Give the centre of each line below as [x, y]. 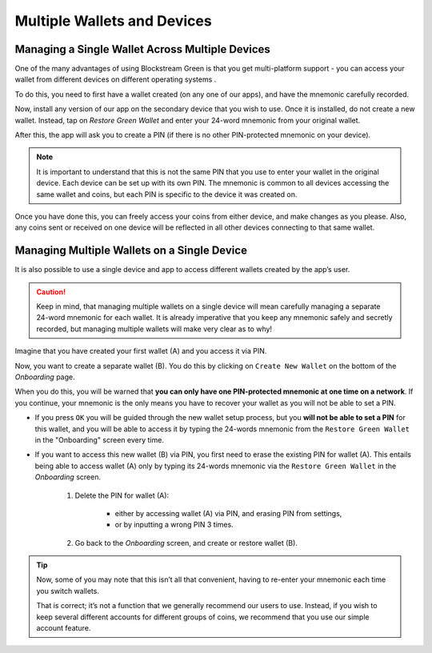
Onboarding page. [45, 377]
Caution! [51, 291]
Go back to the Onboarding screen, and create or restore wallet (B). [186, 543]
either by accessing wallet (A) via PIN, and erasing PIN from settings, [228, 513]
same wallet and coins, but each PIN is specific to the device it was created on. [167, 194]
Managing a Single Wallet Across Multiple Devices [143, 49]
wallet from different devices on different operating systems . [116, 79]
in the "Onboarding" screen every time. [99, 439]
